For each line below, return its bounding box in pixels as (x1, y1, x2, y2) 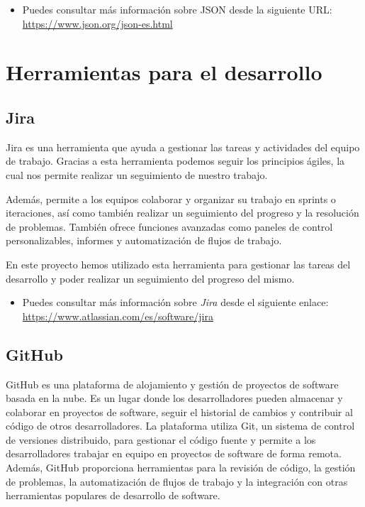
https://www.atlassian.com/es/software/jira (22, 308, 213, 323)
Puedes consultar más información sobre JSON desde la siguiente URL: (22, 2, 332, 16)
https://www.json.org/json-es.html (22, 16, 173, 31)
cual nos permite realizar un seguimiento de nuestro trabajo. (6, 167, 268, 182)
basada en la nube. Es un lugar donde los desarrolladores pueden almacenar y (6, 391, 343, 405)
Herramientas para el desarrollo (6, 58, 322, 87)
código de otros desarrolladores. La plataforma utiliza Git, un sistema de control (6, 418, 355, 433)
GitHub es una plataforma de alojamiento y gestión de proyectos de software (6, 376, 339, 391)
